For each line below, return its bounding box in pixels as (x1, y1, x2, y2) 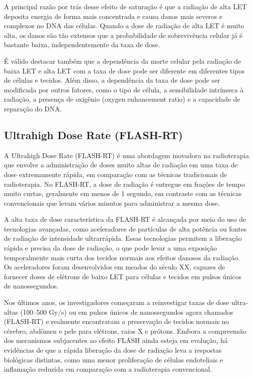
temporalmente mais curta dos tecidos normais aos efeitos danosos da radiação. (4, 252, 240, 262)
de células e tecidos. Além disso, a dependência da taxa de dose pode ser (4, 75, 220, 85)
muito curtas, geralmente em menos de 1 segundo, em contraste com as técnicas (4, 188, 242, 198)
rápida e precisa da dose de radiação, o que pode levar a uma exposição (4, 243, 217, 253)
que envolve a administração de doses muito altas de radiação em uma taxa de (4, 160, 238, 170)
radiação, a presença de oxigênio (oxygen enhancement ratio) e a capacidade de (4, 94, 240, 104)
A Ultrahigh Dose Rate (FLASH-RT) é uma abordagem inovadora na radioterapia (4, 150, 249, 160)
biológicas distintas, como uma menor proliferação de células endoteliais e (4, 354, 223, 364)
